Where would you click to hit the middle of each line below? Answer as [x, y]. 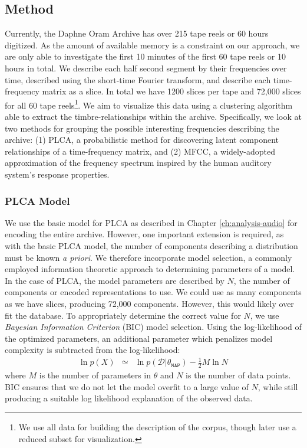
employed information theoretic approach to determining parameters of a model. [150, 269]
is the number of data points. [238, 375]
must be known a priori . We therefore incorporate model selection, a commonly [148, 257]
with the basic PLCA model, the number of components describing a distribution [151, 245]
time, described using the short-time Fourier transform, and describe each [138, 79]
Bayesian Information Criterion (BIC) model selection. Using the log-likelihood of [153, 327]
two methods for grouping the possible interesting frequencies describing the [142, 128]
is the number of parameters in [95, 375]
